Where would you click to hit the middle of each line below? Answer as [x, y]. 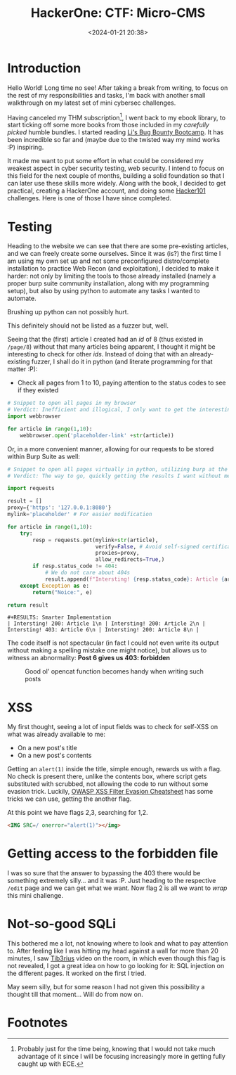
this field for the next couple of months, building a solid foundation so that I [116, 176]
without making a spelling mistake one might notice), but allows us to [107, 650]
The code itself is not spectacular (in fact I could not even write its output [113, 643]
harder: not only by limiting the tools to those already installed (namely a [112, 276]
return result [28, 605]
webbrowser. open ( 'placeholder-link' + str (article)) [97, 435]
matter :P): [22, 369]
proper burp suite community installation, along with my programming [108, 283]
